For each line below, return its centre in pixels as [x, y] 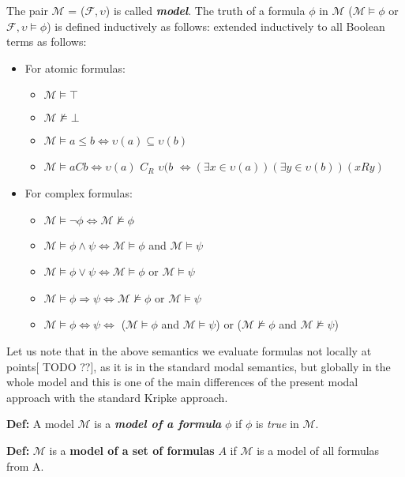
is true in [277, 424]
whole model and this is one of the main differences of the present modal [182, 382]
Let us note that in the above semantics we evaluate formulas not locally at [189, 350]
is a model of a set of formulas [132, 450]
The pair [27, 10]
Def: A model [40, 424]
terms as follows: [47, 41]
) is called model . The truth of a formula [205, 10]
